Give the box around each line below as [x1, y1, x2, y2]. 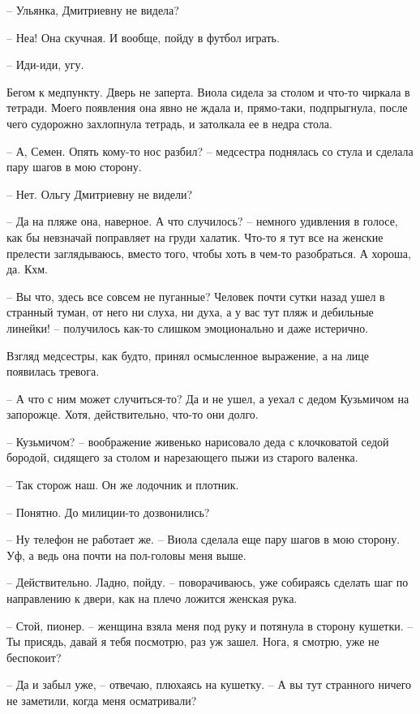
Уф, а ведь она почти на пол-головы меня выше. [6, 546, 246, 563]
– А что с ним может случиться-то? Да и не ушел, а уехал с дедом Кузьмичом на [6, 389, 409, 406]
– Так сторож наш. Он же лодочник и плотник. [6, 476, 239, 493]
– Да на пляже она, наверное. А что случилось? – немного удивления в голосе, [6, 213, 398, 230]
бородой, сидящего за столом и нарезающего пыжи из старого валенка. [6, 449, 358, 466]
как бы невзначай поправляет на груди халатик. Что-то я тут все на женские [6, 228, 384, 245]
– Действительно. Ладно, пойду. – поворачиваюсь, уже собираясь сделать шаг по [6, 574, 409, 591]
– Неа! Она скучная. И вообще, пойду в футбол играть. [6, 28, 280, 45]
